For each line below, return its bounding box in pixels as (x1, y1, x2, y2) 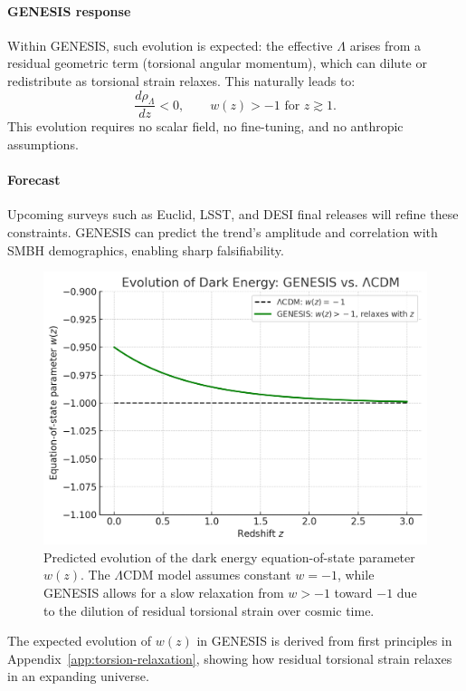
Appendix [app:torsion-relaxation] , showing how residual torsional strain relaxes (7, 648, 452, 667)
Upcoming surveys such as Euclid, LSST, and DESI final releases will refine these (7, 205, 459, 224)
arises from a (349, 35, 422, 54)
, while (337, 565, 375, 584)
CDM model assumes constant (123, 565, 291, 584)
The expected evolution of (7, 631, 152, 650)
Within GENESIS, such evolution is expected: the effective (7, 35, 333, 54)
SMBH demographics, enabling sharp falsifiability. (7, 240, 284, 259)
